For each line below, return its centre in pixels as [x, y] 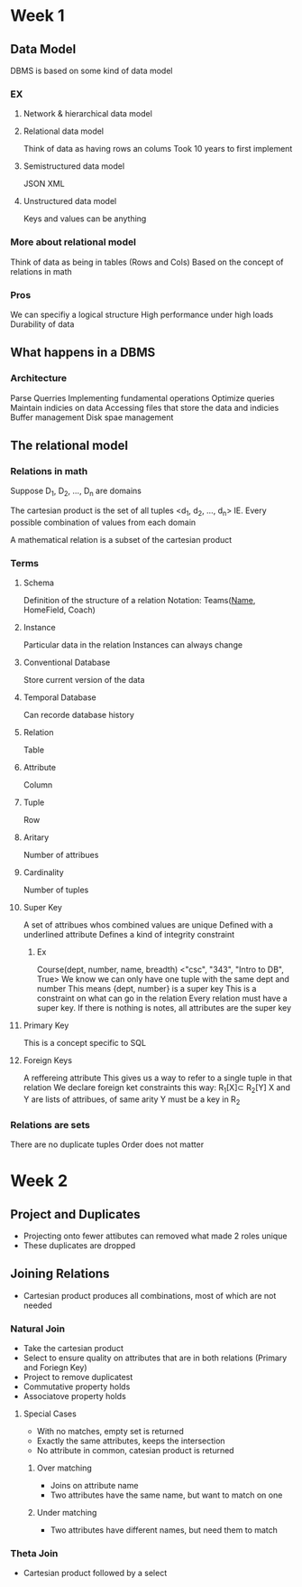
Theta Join [34, 1554]
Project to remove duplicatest [78, 1377]
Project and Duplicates [75, 1214]
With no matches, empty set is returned [110, 1432]
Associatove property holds [75, 1396]
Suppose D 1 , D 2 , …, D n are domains [76, 492]
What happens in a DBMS [83, 353]
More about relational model [73, 242]
